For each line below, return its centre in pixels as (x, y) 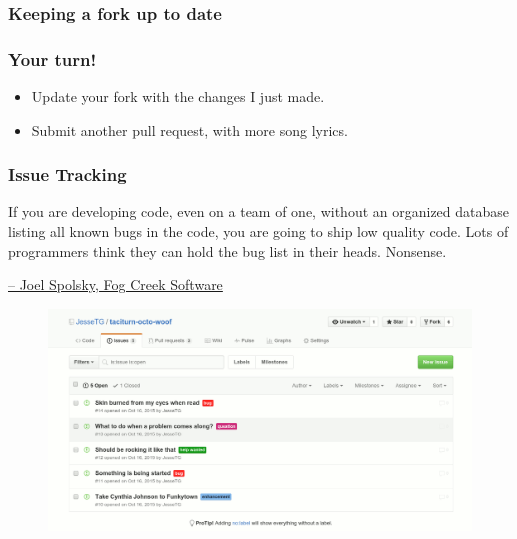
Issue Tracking (67, 174)
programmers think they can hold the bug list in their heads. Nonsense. (227, 250)
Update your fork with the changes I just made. (178, 96)
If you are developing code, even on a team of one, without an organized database (259, 211)
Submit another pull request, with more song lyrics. (189, 129)
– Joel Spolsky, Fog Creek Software (115, 284)
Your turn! (52, 58)
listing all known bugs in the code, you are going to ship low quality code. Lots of (258, 231)
